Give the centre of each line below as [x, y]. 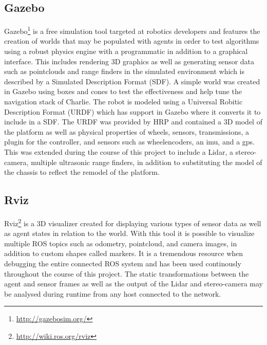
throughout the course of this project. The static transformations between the [127, 273]
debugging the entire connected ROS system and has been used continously [123, 263]
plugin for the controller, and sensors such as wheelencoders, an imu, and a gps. [130, 142]
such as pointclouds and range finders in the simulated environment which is [125, 71]
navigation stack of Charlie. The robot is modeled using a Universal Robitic [123, 102]
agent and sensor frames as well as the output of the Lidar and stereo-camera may [134, 284]
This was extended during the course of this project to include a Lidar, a [119, 151]
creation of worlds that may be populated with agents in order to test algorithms [132, 41]
